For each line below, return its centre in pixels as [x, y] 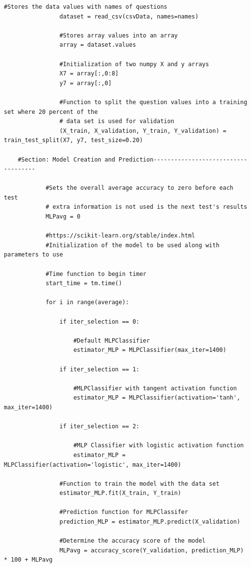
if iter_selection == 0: [100, 321]
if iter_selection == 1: [100, 369]
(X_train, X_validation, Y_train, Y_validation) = [143, 131]
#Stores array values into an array [118, 35]
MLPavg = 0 [63, 217]
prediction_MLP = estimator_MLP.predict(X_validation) [150, 522]
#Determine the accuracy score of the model [133, 541]
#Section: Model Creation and [67, 159]
